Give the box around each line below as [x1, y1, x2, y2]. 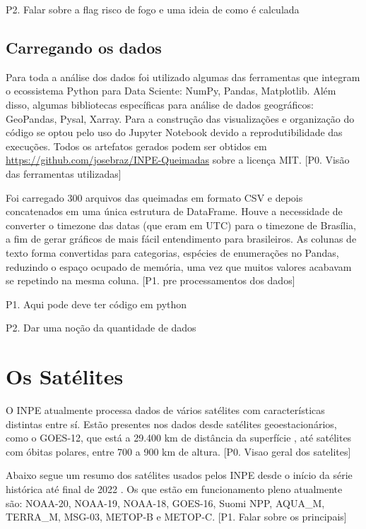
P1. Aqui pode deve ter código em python [6, 296, 187, 311]
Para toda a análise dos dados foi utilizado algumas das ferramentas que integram [6, 69, 360, 84]
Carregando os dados [6, 36, 162, 58]
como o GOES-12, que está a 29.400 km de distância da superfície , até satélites [6, 430, 352, 445]
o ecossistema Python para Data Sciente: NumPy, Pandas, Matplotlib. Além [6, 83, 336, 98]
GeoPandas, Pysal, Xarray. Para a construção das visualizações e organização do [6, 111, 355, 126]
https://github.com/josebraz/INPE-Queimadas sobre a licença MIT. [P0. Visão [6, 152, 350, 167]
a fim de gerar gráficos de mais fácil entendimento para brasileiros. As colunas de [6, 231, 357, 246]
